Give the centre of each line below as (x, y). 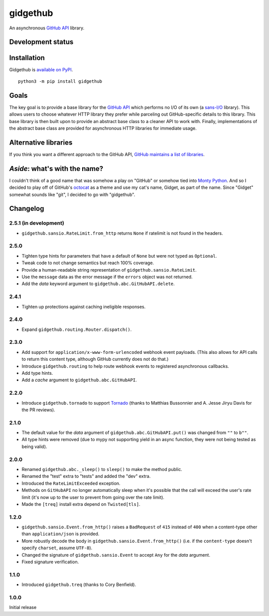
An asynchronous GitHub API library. (47, 28)
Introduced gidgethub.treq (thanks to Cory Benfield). (79, 585)
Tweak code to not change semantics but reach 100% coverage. (88, 263)
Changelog (27, 209)
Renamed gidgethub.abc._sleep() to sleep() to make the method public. (102, 469)
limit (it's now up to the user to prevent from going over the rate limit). (93, 497)
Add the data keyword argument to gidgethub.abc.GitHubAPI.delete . (98, 284)
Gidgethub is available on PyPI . (41, 70)
